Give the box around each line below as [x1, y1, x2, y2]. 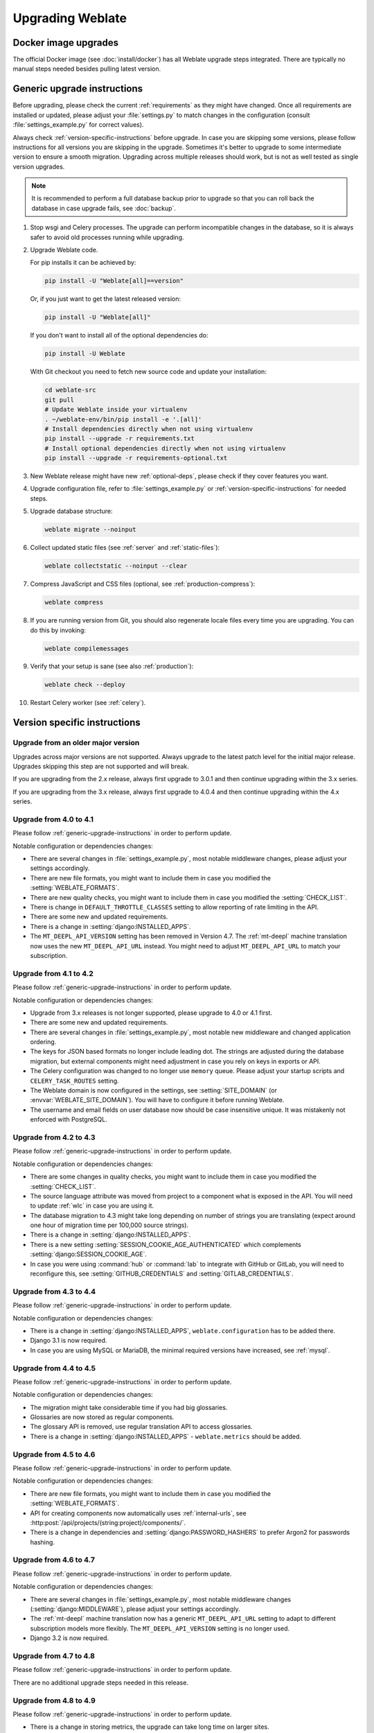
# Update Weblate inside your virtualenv [44, 406, 188, 414]
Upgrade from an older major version [12, 738, 140, 748]
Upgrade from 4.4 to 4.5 [12, 1363, 96, 1373]
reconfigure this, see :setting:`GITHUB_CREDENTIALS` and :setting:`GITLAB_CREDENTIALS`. [30, 1269, 294, 1278]
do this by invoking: [30, 626, 86, 634]
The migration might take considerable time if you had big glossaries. [30, 1403, 228, 1411]
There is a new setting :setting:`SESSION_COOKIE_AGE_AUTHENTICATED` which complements [30, 1240, 301, 1248]
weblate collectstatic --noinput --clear [44, 562, 188, 570]
